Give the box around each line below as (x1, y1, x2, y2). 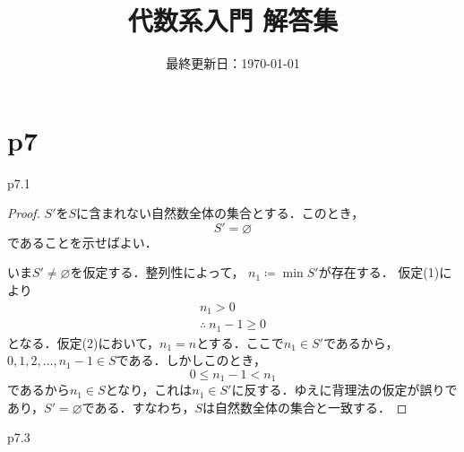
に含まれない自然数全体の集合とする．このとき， (76, 204, 365, 222)
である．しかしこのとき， (116, 351, 267, 369)
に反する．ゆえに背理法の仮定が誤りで (231, 380, 458, 399)
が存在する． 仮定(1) (318, 263, 440, 282)
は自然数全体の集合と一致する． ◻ (202, 397, 408, 416)
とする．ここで (196, 333, 284, 352)
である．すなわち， (82, 397, 195, 416)
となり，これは (105, 380, 193, 399)
